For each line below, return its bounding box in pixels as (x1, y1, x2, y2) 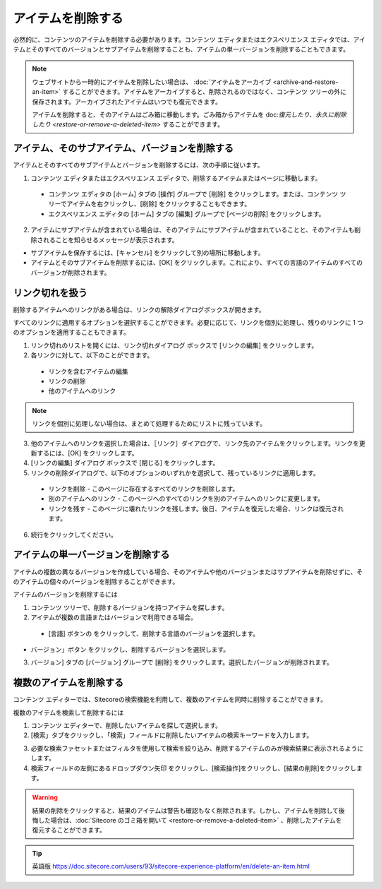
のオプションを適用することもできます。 (13, 328, 131, 337)
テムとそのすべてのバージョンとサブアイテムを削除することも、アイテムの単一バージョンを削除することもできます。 (13, 44, 349, 53)
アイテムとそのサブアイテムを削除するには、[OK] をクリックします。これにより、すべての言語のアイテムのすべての (30, 258, 363, 267)
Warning (32, 793, 58, 801)
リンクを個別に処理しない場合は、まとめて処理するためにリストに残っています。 (32, 419, 266, 428)
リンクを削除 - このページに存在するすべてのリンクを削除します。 (48, 484, 239, 494)
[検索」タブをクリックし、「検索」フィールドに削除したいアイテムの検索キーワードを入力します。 (30, 731, 313, 739)
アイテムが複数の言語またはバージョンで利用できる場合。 (30, 613, 198, 621)
